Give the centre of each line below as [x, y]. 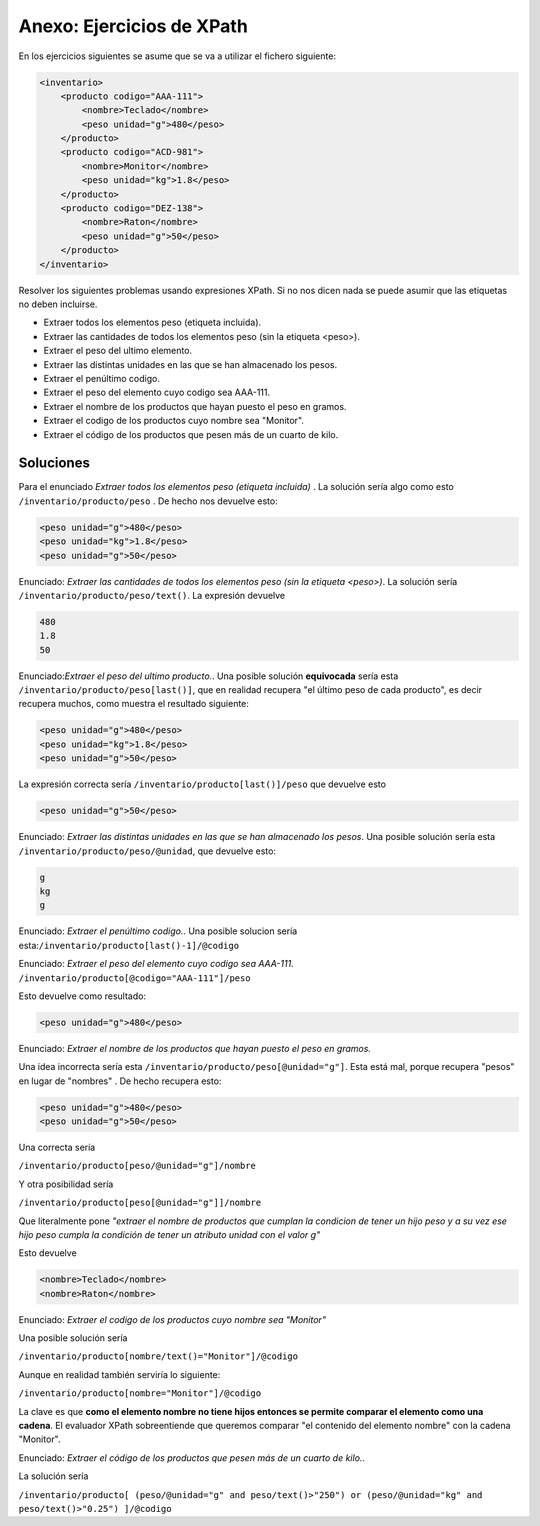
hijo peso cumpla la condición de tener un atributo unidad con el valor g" [169, 1234]
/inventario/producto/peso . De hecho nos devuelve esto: [148, 501]
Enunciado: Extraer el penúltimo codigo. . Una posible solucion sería [158, 931]
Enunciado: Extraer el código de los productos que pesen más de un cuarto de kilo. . [191, 1457]
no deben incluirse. [58, 304]
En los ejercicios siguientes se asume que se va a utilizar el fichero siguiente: [177, 56]
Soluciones [54, 463]
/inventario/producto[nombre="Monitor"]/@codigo [140, 1393]
